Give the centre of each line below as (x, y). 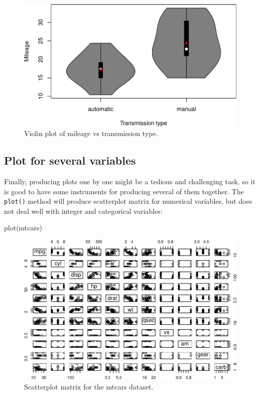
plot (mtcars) (23, 228)
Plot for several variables (70, 160)
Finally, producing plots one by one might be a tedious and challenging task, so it (130, 181)
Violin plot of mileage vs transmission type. (91, 133)
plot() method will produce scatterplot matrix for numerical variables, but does (128, 201)
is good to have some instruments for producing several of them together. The (124, 191)
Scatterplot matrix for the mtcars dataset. (89, 386)
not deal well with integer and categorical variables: (83, 211)
